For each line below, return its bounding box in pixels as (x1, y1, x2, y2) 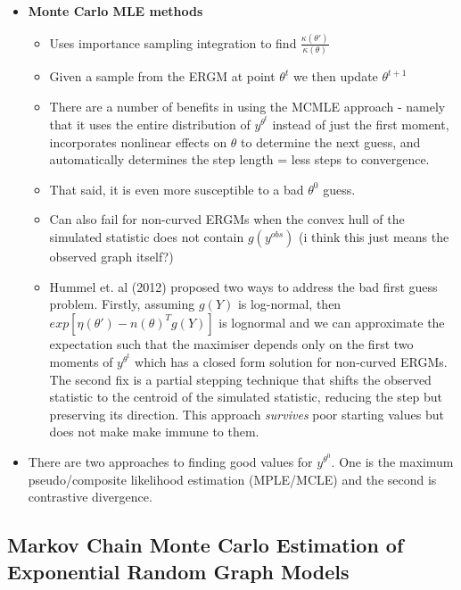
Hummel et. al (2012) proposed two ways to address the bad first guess (49, 277, 438, 295)
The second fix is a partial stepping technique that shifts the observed (49, 370, 432, 388)
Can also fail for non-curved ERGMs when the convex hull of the (49, 210, 405, 229)
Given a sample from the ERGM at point (49, 67, 276, 86)
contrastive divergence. (28, 487, 152, 506)
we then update (292, 67, 378, 86)
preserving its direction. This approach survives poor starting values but (49, 404, 444, 423)
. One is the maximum (331, 453, 454, 470)
